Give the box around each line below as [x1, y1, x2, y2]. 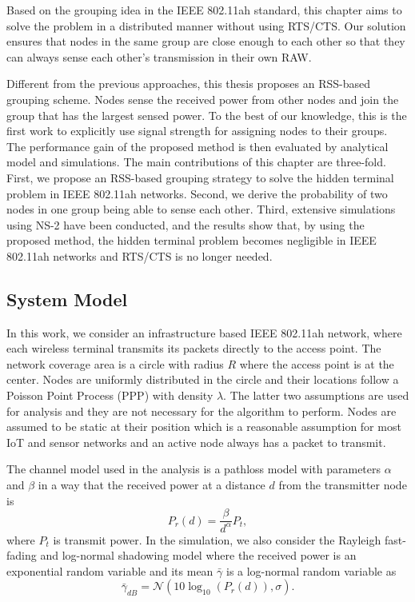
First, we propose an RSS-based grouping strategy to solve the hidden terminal [6, 169, 394, 185]
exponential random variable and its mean [6, 562, 213, 579]
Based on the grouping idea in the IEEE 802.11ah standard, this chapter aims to [6, 2, 402, 18]
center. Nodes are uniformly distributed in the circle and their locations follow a [6, 371, 399, 388]
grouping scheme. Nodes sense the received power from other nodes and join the [6, 90, 399, 107]
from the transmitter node [278, 476, 407, 493]
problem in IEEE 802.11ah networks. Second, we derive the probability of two [6, 185, 388, 201]
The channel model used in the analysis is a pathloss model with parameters [6, 460, 381, 477]
